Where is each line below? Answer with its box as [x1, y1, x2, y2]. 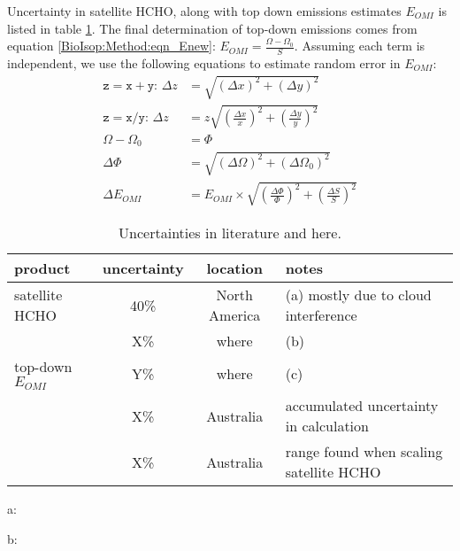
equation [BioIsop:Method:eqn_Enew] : [7, 36, 216, 55]
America [209, 305, 261, 326]
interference [285, 305, 357, 326]
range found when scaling [285, 441, 443, 462]
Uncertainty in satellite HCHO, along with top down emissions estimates [7, 2, 402, 19]
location [206, 258, 264, 279]
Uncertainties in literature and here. [119, 222, 341, 244]
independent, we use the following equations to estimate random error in [7, 54, 401, 73]
